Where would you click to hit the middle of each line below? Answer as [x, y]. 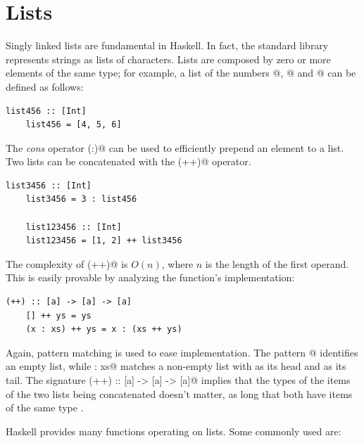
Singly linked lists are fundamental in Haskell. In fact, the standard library [167, 45]
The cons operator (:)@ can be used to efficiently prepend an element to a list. [175, 147]
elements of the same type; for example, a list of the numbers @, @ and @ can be [181, 73]
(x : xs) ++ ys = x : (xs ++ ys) [104, 329]
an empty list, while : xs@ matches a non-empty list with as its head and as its [176, 366]
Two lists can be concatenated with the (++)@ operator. [128, 161]
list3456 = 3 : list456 [81, 199]
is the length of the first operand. [277, 263]
